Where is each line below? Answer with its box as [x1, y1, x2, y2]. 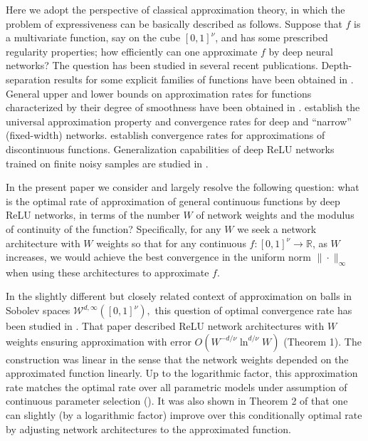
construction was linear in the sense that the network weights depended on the [6, 351, 349, 366]
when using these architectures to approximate [6, 264, 209, 279]
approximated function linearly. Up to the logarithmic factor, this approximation [6, 365, 358, 380]
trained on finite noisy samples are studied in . [6, 155, 209, 170]
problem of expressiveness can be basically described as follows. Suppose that [6, 16, 342, 31]
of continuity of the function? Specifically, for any [6, 221, 221, 236]
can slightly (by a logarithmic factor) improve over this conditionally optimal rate [6, 408, 362, 422]
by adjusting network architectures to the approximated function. [6, 421, 291, 436]
